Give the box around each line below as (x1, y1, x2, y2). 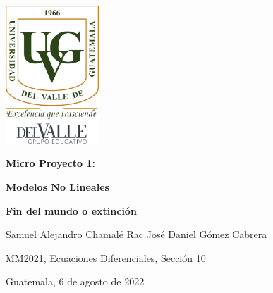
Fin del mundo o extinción (6, 203, 137, 218)
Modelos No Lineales (6, 180, 109, 194)
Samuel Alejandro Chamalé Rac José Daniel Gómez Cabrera (6, 227, 267, 242)
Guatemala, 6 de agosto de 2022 (6, 274, 145, 289)
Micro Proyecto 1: (6, 156, 95, 170)
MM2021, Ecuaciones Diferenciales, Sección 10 (6, 250, 206, 265)
